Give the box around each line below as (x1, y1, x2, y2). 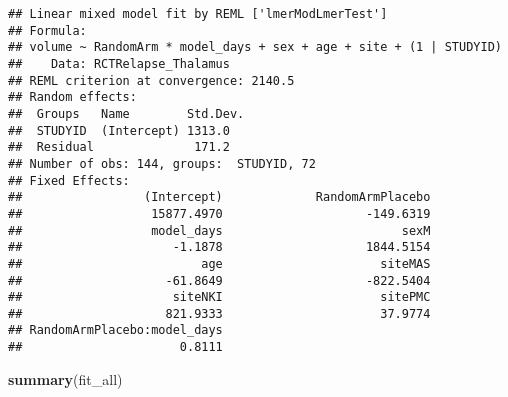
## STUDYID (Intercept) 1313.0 (8, 123, 230, 138)
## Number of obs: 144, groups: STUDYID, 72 (8, 156, 316, 171)
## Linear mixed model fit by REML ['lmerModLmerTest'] (8, 7, 388, 21)
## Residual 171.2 (8, 140, 230, 155)
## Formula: (8, 23, 87, 38)
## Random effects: (8, 90, 137, 105)
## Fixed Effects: (8, 173, 130, 188)
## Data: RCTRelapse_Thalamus (8, 56, 230, 71)
